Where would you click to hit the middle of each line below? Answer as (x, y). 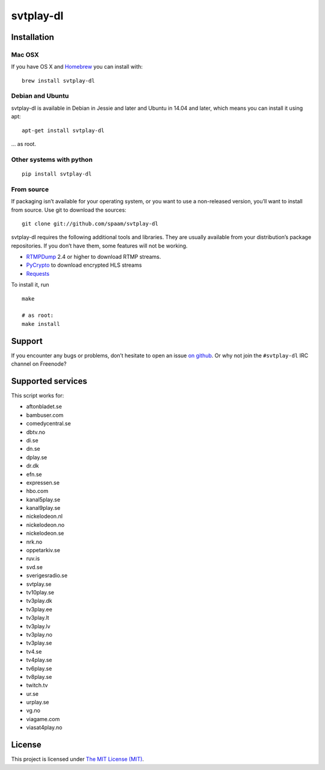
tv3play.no (39, 634)
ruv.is (33, 559)
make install (41, 324)
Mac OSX (25, 54)
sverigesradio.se (47, 576)
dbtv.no (36, 432)
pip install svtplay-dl (57, 174)
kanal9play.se (43, 508)
